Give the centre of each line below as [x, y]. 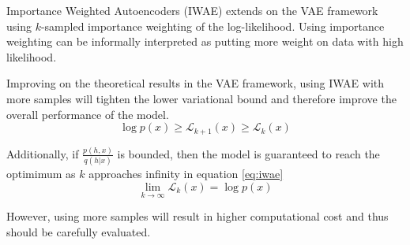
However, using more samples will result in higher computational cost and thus [197, 216]
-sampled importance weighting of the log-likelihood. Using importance [213, 26]
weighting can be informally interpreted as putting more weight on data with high [205, 41]
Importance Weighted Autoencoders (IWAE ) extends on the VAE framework [192, 10]
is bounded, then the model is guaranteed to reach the [248, 153]
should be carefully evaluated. [79, 231]
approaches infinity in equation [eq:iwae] [186, 174]
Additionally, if [43, 153]
